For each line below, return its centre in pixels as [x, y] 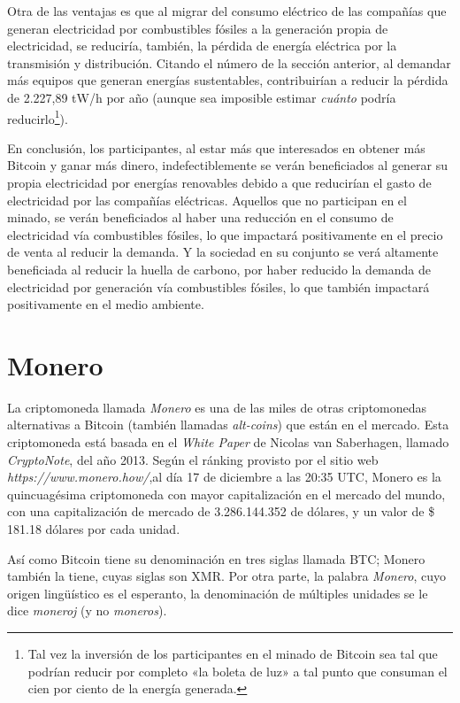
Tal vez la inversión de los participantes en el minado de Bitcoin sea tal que [233, 653]
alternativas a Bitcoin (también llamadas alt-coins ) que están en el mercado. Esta [228, 425]
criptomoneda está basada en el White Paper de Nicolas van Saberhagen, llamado [228, 442]
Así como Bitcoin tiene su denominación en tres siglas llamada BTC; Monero [216, 558]
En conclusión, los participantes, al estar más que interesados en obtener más [216, 147]
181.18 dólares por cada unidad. [94, 529]
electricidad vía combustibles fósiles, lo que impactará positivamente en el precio [225, 234]
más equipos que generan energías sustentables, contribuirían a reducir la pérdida [228, 80]
